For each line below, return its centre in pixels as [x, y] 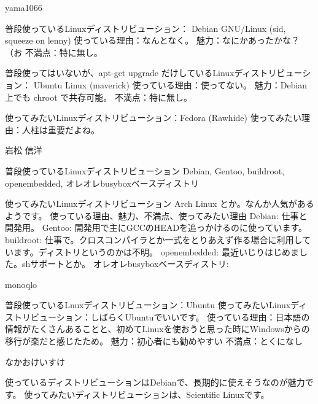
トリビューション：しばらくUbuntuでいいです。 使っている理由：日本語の [161, 317]
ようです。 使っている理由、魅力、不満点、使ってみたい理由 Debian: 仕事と [156, 215]
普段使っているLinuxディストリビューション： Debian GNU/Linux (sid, [145, 28]
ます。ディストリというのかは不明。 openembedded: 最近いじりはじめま [156, 251]
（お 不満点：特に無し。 [54, 52]
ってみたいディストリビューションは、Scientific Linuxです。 [151, 394]
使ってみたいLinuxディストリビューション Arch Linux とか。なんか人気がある [160, 204]
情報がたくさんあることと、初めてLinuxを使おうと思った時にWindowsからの [157, 329]
